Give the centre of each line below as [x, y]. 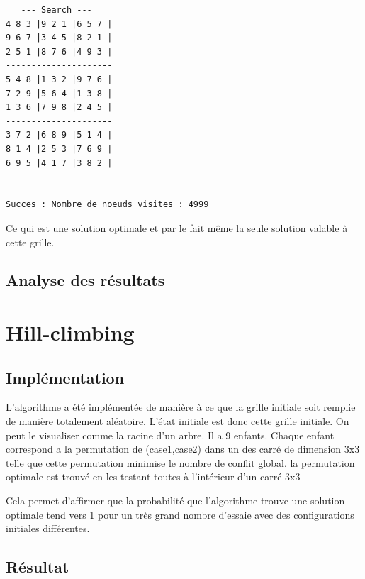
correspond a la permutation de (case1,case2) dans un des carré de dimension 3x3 [183, 449]
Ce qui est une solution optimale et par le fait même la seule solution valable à [177, 227]
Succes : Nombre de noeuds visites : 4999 [107, 205]
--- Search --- [56, 10]
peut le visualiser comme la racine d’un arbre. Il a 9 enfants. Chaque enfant [170, 435]
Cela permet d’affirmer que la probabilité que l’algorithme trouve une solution [175, 501]
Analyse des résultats [85, 280]
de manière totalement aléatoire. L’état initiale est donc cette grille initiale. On [178, 421]
